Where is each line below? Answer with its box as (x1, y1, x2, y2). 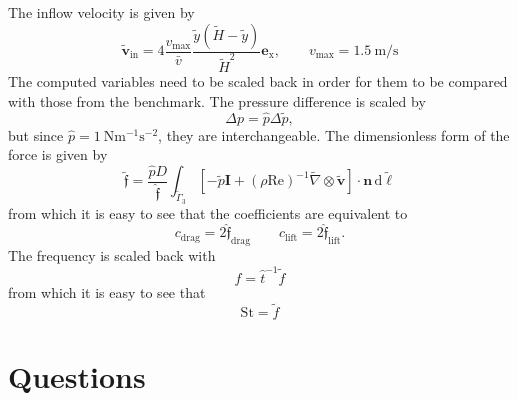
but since (8, 124, 64, 145)
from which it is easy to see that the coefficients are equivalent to (8, 202, 408, 223)
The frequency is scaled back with (8, 245, 216, 266)
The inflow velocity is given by (8, 2, 195, 22)
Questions (8, 355, 146, 396)
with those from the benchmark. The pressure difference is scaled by (8, 90, 426, 111)
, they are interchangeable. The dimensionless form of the (158, 124, 510, 145)
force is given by (8, 144, 108, 165)
